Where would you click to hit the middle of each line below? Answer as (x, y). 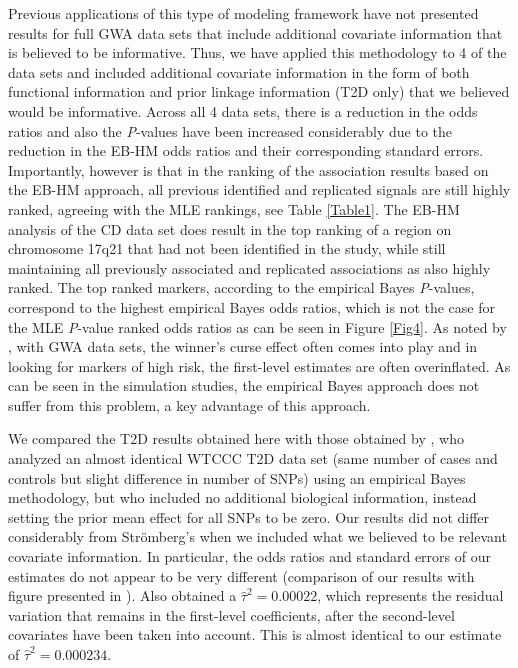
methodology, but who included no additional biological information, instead (242, 497)
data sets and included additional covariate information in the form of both (239, 71)
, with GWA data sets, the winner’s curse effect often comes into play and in (243, 346)
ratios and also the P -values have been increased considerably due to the (230, 130)
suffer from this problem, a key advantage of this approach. (189, 404)
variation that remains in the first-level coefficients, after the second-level (231, 614)
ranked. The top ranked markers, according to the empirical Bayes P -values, (241, 287)
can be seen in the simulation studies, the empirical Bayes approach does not (244, 385)
